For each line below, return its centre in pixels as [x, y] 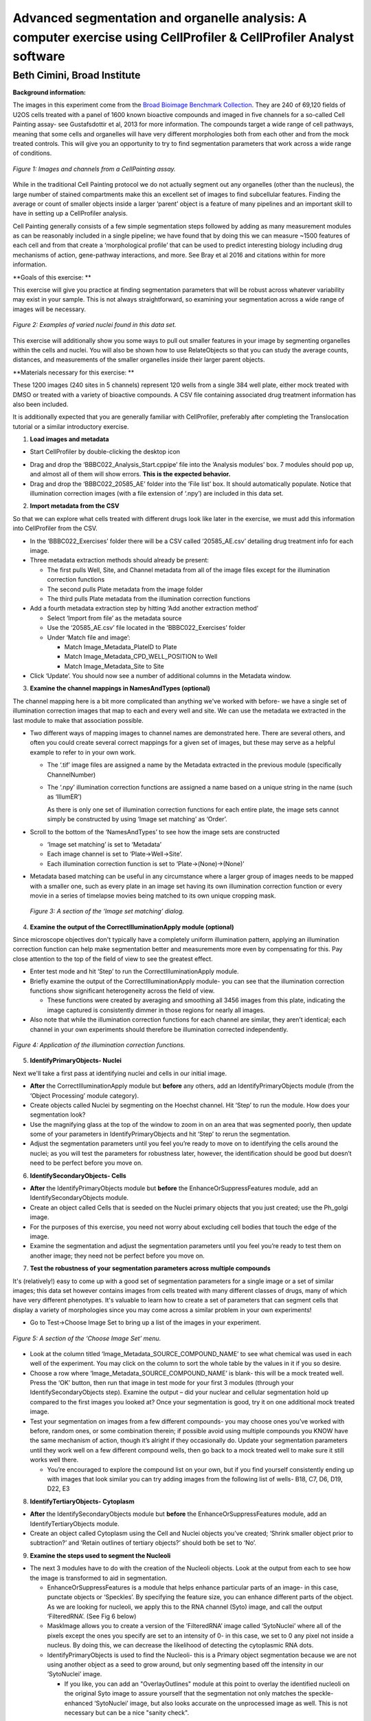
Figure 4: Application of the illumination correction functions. [99, 1045]
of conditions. [32, 153]
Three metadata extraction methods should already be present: [120, 560]
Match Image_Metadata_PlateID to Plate [121, 646]
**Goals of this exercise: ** [52, 277]
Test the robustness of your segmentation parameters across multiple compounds [150, 1268]
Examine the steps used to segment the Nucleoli [100, 1555]
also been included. [41, 404]
